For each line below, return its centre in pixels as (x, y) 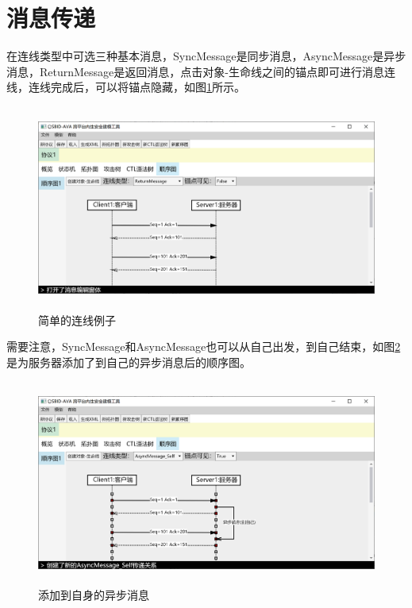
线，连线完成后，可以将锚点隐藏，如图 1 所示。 (126, 87)
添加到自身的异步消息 (94, 595)
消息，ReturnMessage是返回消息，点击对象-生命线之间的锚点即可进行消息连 (201, 71)
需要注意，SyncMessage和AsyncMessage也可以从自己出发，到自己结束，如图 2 (204, 346)
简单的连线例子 (77, 319)
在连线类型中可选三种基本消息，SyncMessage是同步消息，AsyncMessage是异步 (206, 56)
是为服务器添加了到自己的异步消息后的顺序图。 (129, 362)
